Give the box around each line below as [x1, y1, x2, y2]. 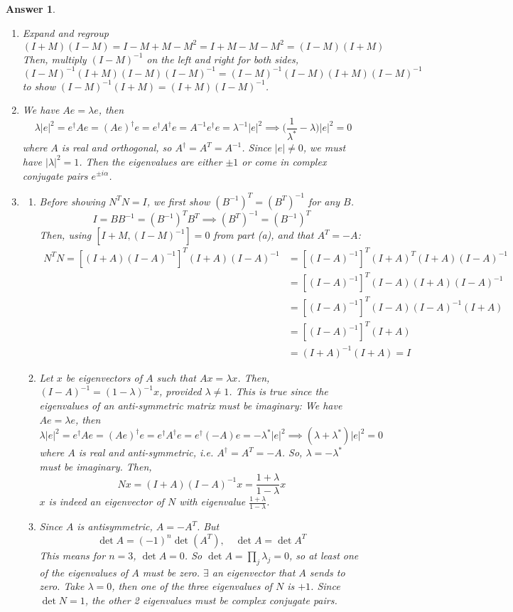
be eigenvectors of [65, 370, 142, 385]
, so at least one [288, 547, 359, 562]
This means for [39, 547, 106, 562]
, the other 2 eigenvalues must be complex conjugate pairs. [85, 592, 337, 607]
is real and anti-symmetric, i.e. [78, 445, 214, 460]
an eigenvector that [212, 564, 296, 579]
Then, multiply [22, 51, 87, 66]
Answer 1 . [6, 1, 55, 16]
